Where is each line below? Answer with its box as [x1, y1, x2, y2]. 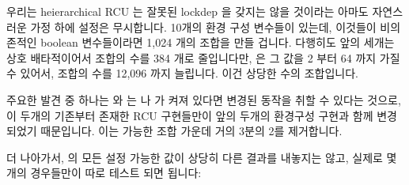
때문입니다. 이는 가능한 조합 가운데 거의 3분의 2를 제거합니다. [40, 123, 343, 139]
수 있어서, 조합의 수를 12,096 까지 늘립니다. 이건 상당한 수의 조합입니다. [6, 65, 358, 81]
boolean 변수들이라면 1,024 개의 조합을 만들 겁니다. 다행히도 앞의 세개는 [40, 34, 395, 51]
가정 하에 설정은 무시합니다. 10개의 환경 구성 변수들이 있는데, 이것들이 [30, 18, 377, 35]
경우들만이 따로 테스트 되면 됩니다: [30, 164, 202, 181]
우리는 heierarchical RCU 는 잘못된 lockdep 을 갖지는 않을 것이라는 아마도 [6, 3, 369, 19]
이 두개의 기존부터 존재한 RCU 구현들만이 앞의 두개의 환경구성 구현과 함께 [6, 107, 373, 123]
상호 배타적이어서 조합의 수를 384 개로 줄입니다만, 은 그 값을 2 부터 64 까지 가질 [6, 49, 400, 66]
